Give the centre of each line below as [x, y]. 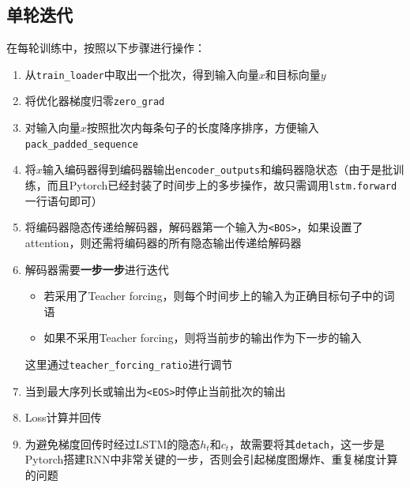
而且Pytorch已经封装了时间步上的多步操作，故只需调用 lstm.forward [222, 185]
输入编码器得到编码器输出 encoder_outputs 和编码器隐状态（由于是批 [218, 169]
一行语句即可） [64, 200]
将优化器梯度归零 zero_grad [95, 101]
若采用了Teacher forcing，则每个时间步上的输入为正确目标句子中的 [214, 296]
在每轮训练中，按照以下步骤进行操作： [106, 48]
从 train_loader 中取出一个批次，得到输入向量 [142, 74]
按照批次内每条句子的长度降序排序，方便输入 [203, 128]
